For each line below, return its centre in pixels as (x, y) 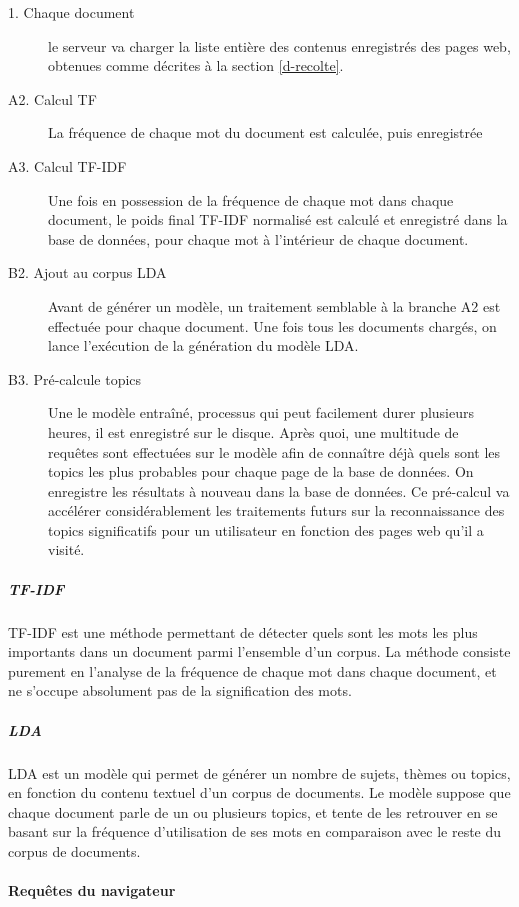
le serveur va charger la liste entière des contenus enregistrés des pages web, (279, 45)
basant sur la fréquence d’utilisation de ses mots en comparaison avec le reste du (255, 831)
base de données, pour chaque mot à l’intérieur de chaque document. (258, 238)
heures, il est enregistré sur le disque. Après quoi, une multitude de (253, 431)
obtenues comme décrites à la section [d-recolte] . (196, 65)
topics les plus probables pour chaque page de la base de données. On (261, 471)
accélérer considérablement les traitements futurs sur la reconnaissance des (276, 510)
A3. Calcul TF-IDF (67, 165)
